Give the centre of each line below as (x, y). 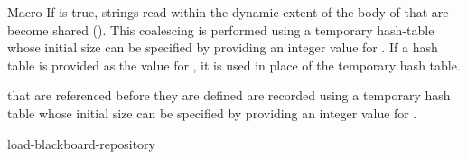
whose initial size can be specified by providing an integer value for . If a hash (223, 47)
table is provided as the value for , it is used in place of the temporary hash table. (234, 65)
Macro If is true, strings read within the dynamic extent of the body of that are (228, 12)
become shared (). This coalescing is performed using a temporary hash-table (221, 29)
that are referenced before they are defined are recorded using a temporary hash (229, 95)
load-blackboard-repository (81, 143)
